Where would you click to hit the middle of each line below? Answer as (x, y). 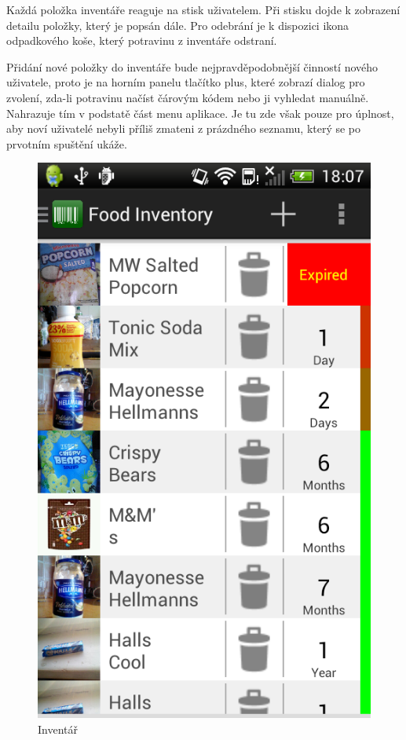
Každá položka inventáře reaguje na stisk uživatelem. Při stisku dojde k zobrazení (203, 9)
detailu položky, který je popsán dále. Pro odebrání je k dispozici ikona (178, 25)
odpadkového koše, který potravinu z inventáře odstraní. (142, 40)
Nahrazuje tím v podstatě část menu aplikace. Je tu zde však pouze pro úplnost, (200, 113)
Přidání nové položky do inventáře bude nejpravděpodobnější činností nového (192, 66)
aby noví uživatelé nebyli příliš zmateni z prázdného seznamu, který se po (184, 128)
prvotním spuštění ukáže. (67, 143)
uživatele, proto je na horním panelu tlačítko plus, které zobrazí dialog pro (186, 82)
